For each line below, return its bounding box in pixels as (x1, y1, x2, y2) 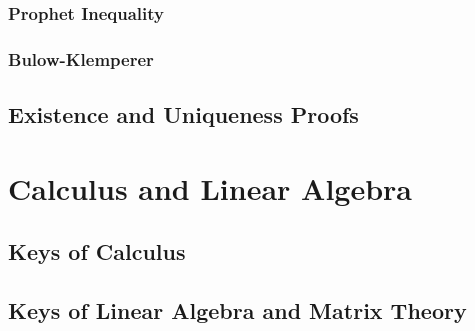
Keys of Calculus (8, 236, 186, 267)
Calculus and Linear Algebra (8, 167, 413, 208)
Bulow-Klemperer (8, 46, 154, 71)
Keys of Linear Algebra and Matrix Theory (8, 295, 467, 326)
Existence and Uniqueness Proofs (8, 99, 359, 130)
